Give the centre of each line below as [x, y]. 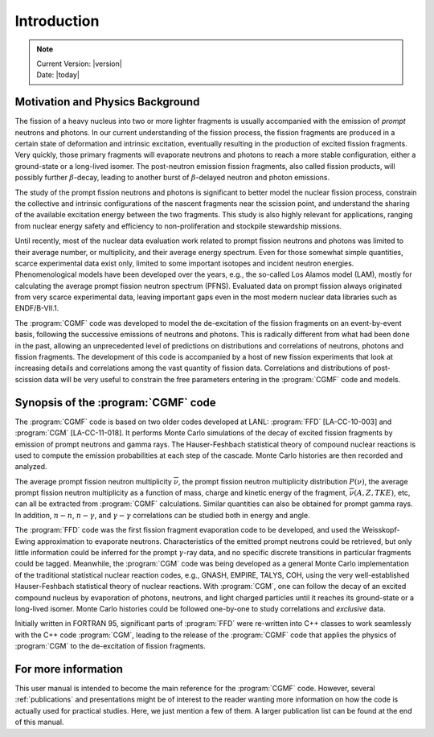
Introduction [57, 21]
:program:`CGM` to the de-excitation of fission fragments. [111, 646]
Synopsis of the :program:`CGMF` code [115, 402]
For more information [69, 669]
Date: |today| [58, 75]
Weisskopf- [381, 530]
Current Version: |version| [79, 64]
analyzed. [31, 467]
